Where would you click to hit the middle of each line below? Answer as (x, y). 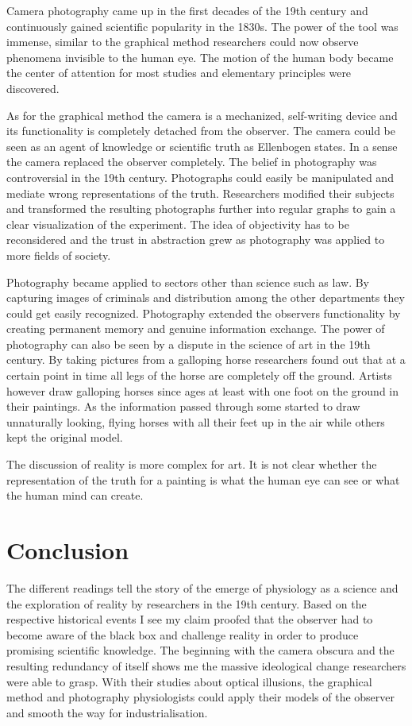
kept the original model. (65, 437)
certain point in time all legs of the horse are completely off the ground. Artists (199, 375)
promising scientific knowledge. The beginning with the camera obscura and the (200, 650)
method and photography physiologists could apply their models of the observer (201, 697)
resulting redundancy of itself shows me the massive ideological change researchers (206, 665)
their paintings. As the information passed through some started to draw (183, 406)
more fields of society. (59, 255)
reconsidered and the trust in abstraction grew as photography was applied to (196, 239)
